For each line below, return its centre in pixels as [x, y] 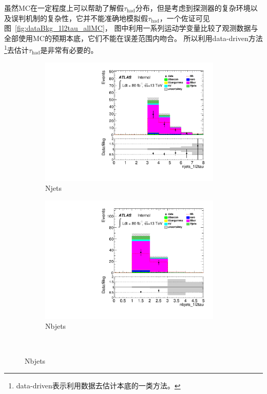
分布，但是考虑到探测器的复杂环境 [193, 8]
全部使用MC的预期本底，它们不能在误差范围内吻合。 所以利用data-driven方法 [133, 38]
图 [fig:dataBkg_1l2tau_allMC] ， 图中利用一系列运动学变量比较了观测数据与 [131, 28]
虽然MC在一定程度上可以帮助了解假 [64, 8]
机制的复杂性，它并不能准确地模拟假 [87, 18]
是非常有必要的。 [69, 50]
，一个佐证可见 [185, 18]
